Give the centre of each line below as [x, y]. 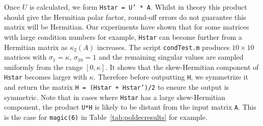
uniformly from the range [43, 67]
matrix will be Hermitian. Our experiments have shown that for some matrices [127, 27]
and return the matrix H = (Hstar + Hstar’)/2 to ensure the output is [117, 87]
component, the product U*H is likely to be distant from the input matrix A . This [130, 107]
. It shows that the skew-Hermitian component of [182, 67]
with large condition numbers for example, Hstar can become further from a [123, 36]
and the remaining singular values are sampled [171, 57]
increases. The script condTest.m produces [163, 47]
